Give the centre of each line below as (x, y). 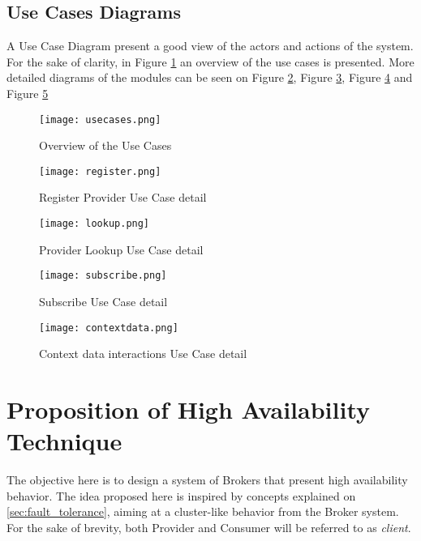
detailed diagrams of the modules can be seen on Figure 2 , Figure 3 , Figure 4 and (210, 77)
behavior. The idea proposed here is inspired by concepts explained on (181, 495)
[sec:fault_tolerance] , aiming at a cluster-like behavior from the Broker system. (203, 511)
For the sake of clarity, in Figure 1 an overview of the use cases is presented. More (210, 61)
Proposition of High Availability (189, 409)
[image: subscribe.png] (103, 276)
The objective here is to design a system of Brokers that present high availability (207, 480)
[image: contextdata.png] (109, 328)
